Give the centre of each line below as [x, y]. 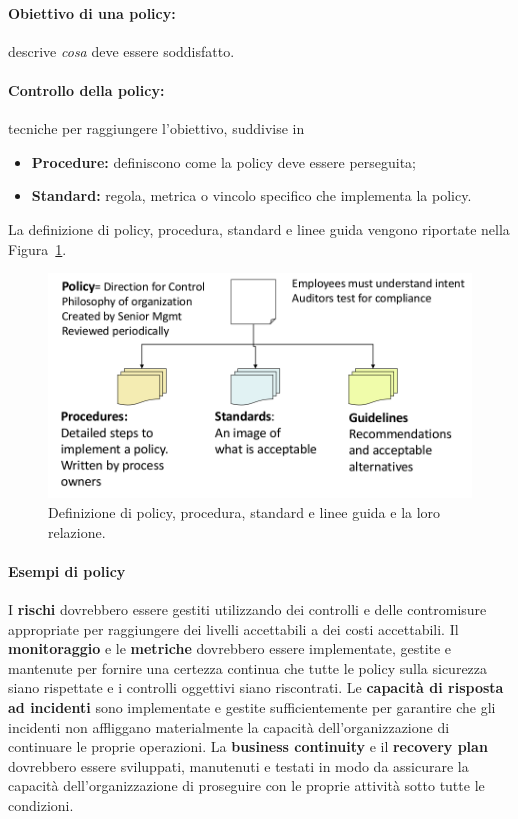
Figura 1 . [37, 248]
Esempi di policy [67, 570]
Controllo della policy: [86, 89]
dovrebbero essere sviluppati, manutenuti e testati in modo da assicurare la [238, 765]
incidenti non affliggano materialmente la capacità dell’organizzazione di [229, 726]
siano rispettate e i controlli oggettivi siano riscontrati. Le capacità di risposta [256, 687]
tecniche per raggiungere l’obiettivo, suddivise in [156, 128]
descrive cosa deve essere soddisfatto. [121, 50]
